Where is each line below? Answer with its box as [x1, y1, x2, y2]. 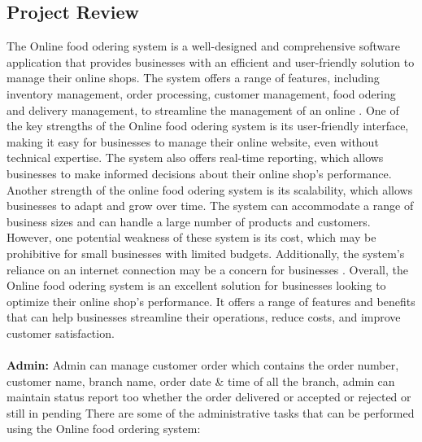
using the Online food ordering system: [7, 420, 201, 437]
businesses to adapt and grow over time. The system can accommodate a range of [7, 197, 414, 214]
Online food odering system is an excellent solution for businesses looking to [7, 277, 386, 294]
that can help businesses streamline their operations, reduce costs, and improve [7, 309, 401, 326]
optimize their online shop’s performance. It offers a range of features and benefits [7, 292, 415, 309]
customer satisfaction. [7, 324, 115, 341]
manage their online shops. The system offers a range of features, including [7, 69, 380, 86]
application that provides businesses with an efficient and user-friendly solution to [7, 53, 415, 70]
